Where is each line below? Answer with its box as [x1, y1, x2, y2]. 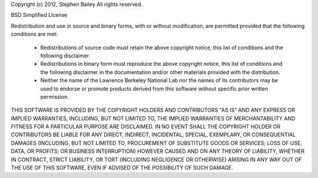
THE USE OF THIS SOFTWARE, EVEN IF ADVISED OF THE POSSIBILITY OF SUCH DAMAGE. [11, 164, 234, 172]
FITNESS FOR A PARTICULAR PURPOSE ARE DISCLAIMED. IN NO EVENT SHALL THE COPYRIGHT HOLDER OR [11, 123, 281, 130]
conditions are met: [11, 31, 58, 38]
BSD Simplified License [11, 12, 68, 19]
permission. [40, 93, 69, 100]
